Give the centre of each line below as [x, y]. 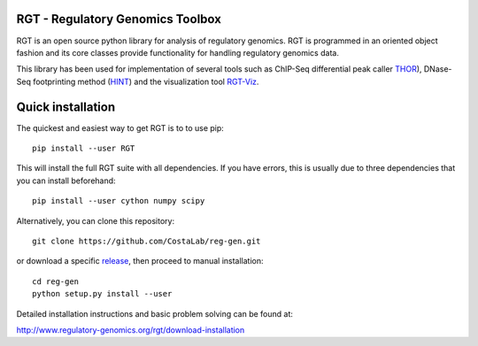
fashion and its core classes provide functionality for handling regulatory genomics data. [178, 52]
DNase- [438, 69]
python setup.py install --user [102, 294]
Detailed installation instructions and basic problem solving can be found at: [155, 313]
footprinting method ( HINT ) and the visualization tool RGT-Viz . [146, 81]
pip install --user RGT [84, 148]
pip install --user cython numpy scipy [119, 201]
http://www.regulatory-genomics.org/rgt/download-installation [131, 330]
